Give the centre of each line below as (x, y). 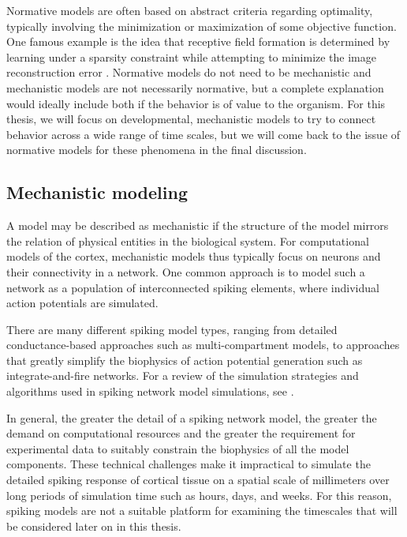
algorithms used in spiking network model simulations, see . (150, 391)
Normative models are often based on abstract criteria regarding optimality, (190, 10)
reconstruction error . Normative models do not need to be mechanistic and (189, 72)
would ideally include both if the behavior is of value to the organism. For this (196, 103)
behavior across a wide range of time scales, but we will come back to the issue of (203, 134)
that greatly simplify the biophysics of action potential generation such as (185, 360)
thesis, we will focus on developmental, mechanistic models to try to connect (191, 119)
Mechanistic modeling (97, 192)
